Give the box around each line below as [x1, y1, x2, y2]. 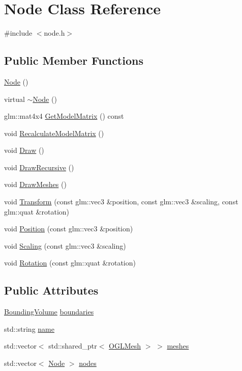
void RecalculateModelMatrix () [4, 127, 104, 138]
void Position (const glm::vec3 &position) [4, 223, 133, 234]
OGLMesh [109, 340, 141, 351]
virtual [4, 93, 25, 104]
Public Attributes [4, 282, 99, 298]
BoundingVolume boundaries [4, 306, 94, 317]
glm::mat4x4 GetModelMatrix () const [4, 111, 124, 121]
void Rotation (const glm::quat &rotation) [4, 257, 136, 268]
